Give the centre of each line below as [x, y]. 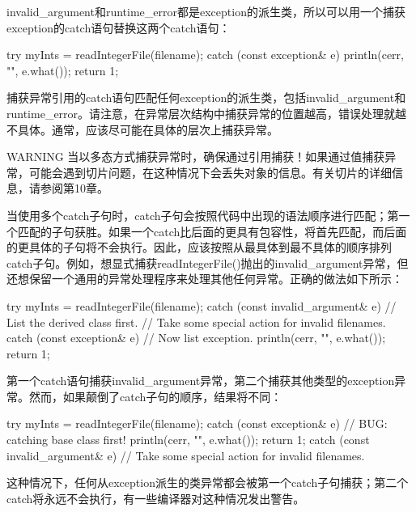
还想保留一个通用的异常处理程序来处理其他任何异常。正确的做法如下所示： [205, 279]
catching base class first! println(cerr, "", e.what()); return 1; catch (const [188, 440]
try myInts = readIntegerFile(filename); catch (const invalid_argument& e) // [202, 305]
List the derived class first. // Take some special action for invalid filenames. [196, 322]
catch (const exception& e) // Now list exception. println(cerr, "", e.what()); [196, 338]
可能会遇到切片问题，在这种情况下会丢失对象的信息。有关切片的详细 [210, 172]
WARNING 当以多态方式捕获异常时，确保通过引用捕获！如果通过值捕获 [196, 157]
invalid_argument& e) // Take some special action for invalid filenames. [186, 455]
